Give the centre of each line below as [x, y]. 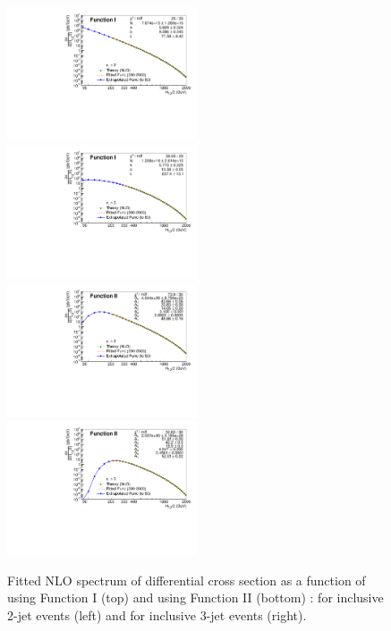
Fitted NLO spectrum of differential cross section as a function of [187, 580]
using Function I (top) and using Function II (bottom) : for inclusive [195, 597]
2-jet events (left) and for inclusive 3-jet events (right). [157, 614]
